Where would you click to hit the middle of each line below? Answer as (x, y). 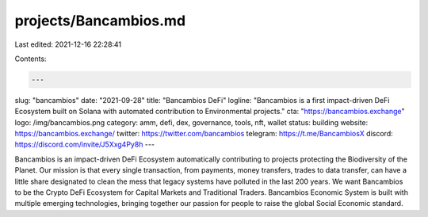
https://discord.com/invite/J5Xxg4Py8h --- (84, 145)
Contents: (31, 59)
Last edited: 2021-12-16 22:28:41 (68, 44)
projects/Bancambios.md (100, 21)
